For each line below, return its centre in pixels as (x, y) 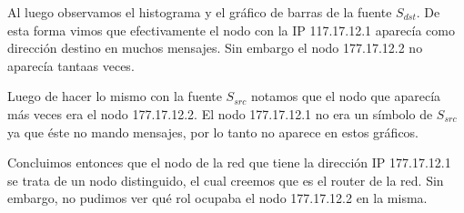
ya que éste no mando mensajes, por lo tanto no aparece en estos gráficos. (213, 132)
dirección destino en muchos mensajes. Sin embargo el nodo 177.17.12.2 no (215, 48)
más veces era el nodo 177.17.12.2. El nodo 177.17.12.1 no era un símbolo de (220, 113)
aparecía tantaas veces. (71, 65)
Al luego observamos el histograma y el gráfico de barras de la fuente (200, 12)
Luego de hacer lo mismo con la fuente (115, 96)
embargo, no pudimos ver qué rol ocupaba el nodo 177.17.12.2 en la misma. (217, 198)
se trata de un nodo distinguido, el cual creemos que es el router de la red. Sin (226, 180)
